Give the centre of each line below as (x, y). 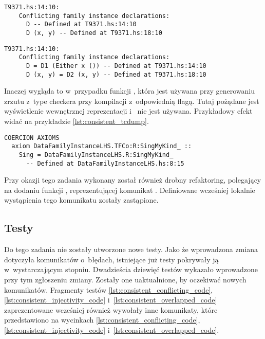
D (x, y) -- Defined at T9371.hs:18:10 (94, 33)
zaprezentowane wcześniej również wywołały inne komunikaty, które (111, 309)
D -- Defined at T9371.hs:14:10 (81, 24)
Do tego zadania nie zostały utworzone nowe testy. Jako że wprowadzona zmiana (131, 249)
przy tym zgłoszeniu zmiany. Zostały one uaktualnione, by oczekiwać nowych (125, 280)
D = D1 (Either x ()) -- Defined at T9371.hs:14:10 (116, 66)
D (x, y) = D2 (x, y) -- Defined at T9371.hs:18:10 (116, 74)
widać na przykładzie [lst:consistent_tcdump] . (77, 121)
